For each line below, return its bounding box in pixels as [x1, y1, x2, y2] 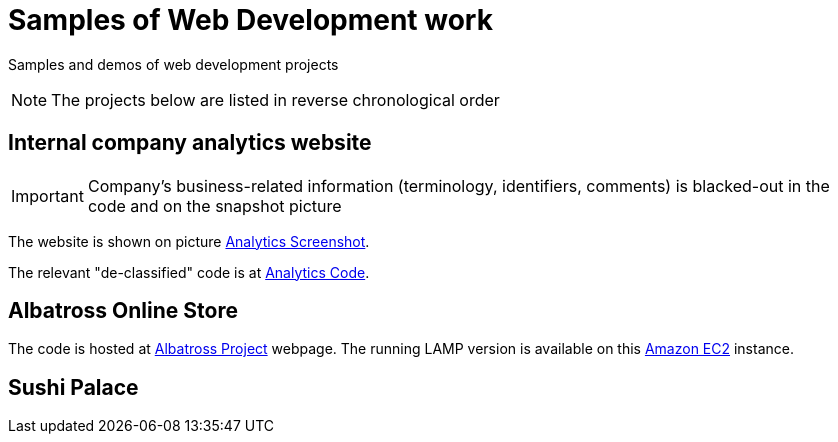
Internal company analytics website [8, 130, 372, 156]
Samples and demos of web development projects [8, 55, 339, 73]
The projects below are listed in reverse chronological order [51, 89, 500, 110]
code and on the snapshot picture [87, 195, 342, 216]
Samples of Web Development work [8, 3, 493, 37]
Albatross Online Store [8, 298, 238, 324]
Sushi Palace [8, 374, 139, 400]
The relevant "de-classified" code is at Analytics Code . [8, 263, 370, 281]
